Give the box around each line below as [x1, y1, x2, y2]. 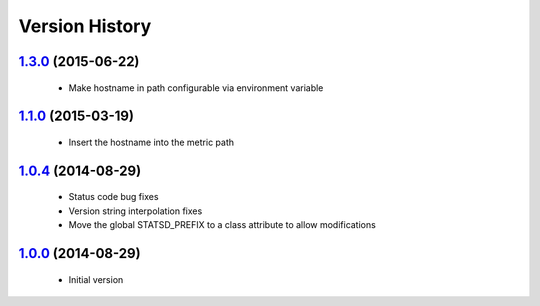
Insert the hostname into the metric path [68, 136, 235, 148]
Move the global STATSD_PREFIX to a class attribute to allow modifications [68, 219, 377, 231]
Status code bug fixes [68, 191, 159, 203]
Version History [18, 15, 152, 37]
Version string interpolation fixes [68, 205, 203, 217]
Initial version [68, 273, 124, 285]
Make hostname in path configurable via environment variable [68, 81, 324, 94]
